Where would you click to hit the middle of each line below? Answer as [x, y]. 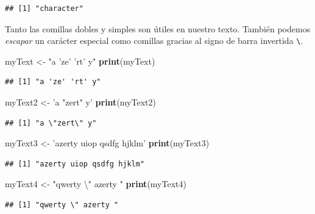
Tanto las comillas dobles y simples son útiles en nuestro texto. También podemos [158, 28]
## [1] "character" [44, 9]
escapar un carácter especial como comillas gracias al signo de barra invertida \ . [154, 41]
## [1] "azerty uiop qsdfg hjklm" [75, 164]
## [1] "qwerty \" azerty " [62, 205]
